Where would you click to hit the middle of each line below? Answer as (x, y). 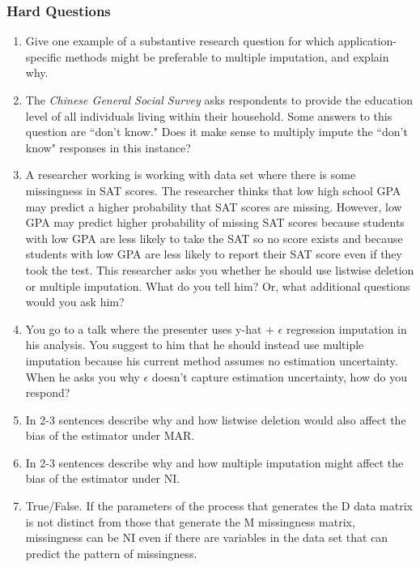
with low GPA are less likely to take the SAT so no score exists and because (214, 238)
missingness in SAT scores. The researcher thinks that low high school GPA (213, 190)
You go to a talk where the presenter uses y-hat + (150, 328)
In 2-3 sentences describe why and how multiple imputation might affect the (214, 462)
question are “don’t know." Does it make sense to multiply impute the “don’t (216, 132)
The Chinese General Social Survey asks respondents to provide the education (219, 100)
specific (43, 56)
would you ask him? (75, 302)
